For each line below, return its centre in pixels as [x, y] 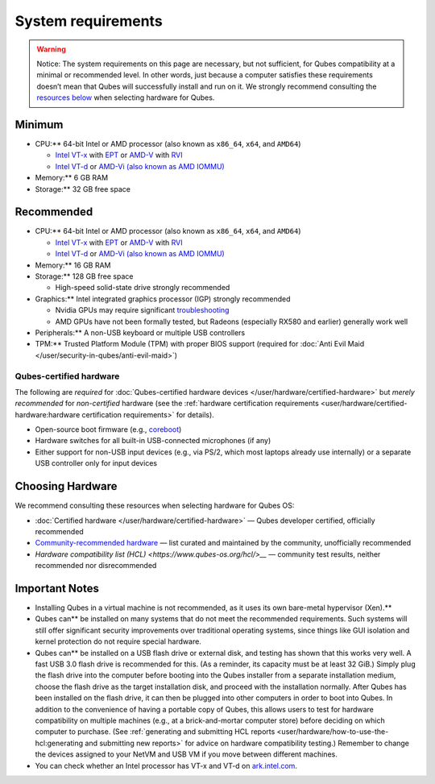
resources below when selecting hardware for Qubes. [126, 97]
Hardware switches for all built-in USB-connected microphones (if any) [153, 441]
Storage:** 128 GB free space [84, 276]
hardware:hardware [48, 414]
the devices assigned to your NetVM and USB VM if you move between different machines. [186, 754]
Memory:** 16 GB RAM [73, 265]
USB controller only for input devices [96, 463]
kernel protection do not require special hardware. [118, 641]
